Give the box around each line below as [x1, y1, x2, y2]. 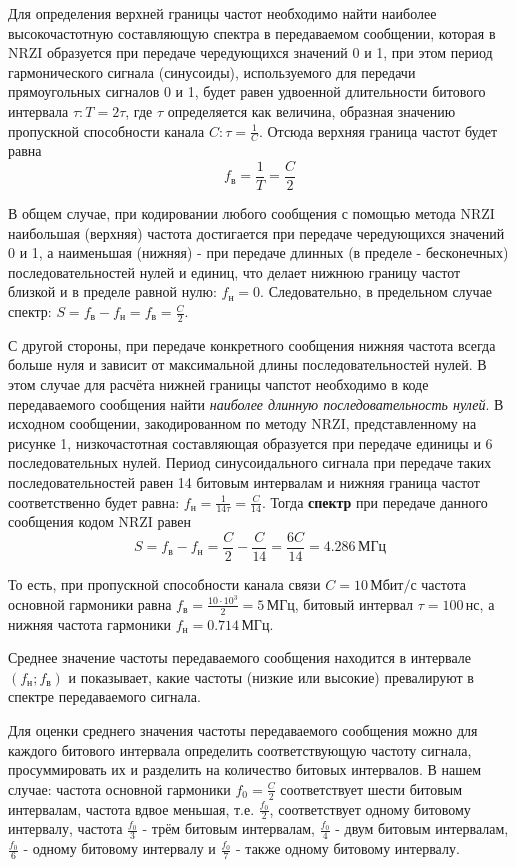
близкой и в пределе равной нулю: [8, 281, 217, 302]
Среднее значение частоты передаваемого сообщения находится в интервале [8, 647, 472, 668]
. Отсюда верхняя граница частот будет [258, 120, 498, 141]
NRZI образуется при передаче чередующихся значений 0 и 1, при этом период [8, 42, 493, 63]
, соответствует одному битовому [269, 798, 471, 819]
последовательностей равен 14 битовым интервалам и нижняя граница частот [8, 472, 480, 492]
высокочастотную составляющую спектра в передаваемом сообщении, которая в [8, 22, 496, 43]
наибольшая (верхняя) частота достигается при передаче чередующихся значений [8, 222, 505, 243]
